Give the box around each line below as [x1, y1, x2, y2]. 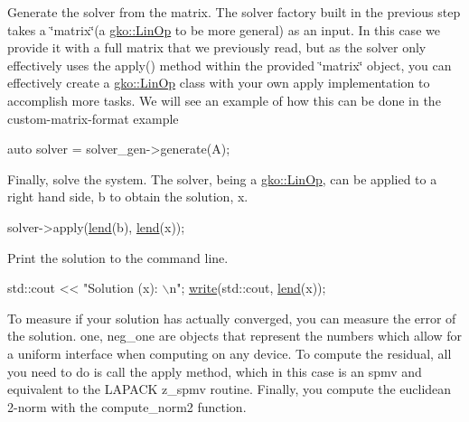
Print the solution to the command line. [7, 248, 229, 267]
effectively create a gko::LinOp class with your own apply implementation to [7, 73, 430, 92]
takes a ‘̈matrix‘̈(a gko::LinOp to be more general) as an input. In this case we [7, 20, 440, 39]
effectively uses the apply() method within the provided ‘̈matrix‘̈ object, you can [7, 55, 452, 74]
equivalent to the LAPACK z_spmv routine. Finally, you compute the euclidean [7, 380, 452, 399]
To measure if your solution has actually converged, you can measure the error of [7, 308, 456, 327]
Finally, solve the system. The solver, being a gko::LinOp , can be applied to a [7, 169, 437, 188]
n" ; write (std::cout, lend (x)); [169, 278, 326, 297]
